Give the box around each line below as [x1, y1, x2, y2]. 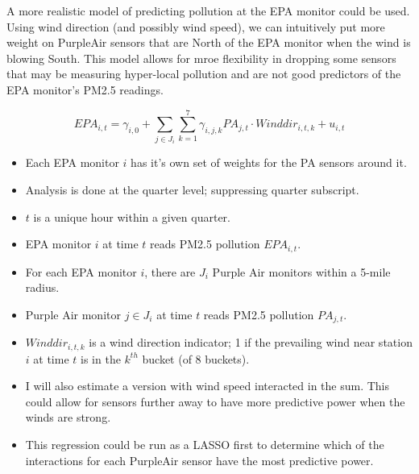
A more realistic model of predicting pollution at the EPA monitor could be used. [6, 2, 410, 19]
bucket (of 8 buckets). [142, 350, 250, 367]
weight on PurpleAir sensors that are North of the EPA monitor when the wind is [6, 34, 411, 51]
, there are [144, 263, 196, 280]
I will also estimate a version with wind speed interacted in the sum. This [25, 377, 390, 394]
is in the [81, 350, 121, 367]
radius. [25, 279, 60, 296]
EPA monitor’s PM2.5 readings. [6, 81, 164, 98]
